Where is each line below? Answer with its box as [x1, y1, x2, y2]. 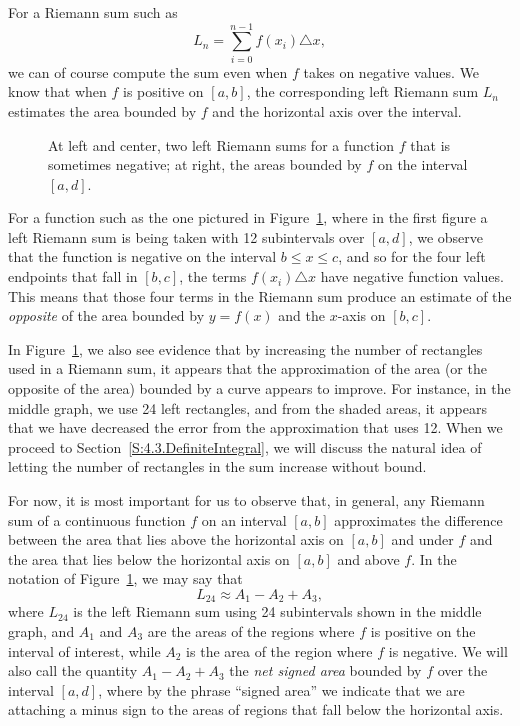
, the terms [179, 266, 247, 287]
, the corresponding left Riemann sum [246, 81, 479, 102]
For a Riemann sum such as [8, 2, 178, 22]
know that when [8, 81, 107, 102]
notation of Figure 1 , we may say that [8, 568, 243, 589]
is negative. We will [388, 640, 508, 661]
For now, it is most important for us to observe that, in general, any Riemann [8, 490, 485, 510]
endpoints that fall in [8, 266, 138, 287]
